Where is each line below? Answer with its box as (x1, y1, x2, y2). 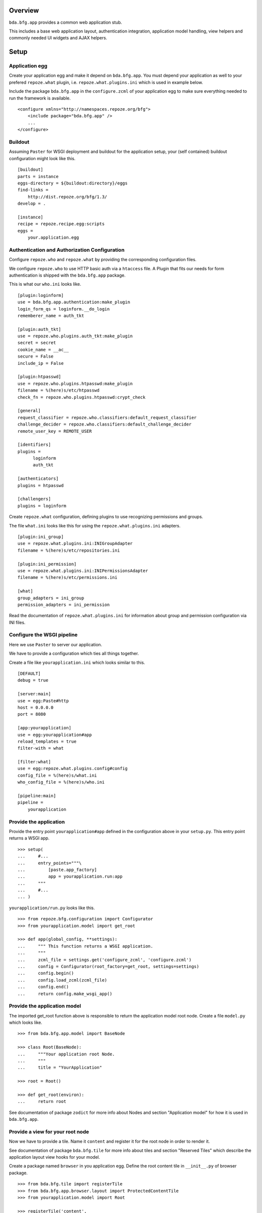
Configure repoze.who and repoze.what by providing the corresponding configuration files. (9, 257, 196, 262)
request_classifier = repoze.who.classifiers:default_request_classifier (17, 415, 197, 420)
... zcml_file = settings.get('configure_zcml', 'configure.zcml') (17, 957, 192, 963)
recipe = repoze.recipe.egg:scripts (17, 221, 105, 227)
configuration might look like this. (9, 155, 76, 161)
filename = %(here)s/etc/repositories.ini (17, 547, 120, 553)
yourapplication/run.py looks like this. (9, 905, 95, 911)
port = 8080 (17, 711, 46, 717)
